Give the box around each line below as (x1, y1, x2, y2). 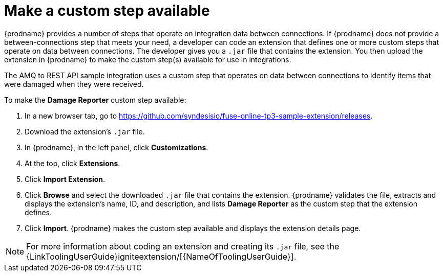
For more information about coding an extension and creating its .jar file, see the (26, 241, 340, 251)
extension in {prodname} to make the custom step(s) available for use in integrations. (4, 55, 291, 64)
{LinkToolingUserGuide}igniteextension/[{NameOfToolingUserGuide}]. (26, 251, 297, 262)
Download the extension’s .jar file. (25, 127, 145, 136)
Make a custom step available (4, 2, 210, 19)
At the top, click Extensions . (25, 158, 120, 168)
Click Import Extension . (25, 174, 106, 183)
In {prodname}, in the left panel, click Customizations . (25, 143, 208, 152)
